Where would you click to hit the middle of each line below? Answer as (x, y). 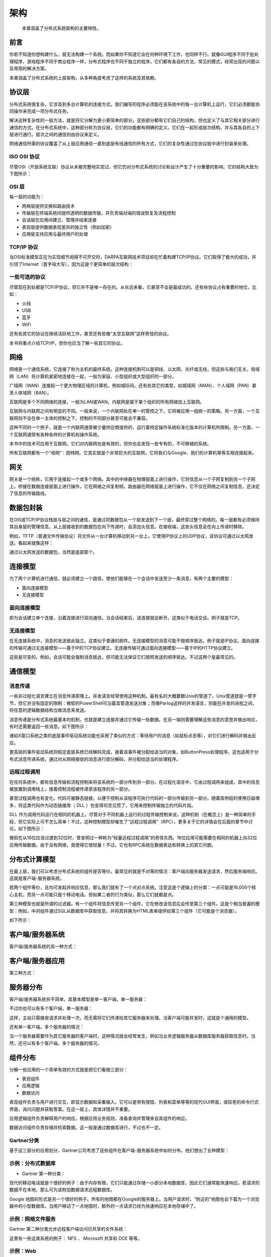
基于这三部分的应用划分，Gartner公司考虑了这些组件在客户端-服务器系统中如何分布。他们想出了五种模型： (119, 1150)
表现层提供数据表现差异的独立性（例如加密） (68, 227)
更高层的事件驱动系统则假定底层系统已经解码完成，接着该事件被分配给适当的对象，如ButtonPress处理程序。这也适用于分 (134, 752)
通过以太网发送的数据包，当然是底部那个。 (53, 552)
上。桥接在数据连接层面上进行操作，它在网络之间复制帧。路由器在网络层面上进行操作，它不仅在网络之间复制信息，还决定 (134, 486)
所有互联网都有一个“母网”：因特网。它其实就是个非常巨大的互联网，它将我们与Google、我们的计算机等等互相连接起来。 (133, 453)
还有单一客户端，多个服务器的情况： (47, 1027)
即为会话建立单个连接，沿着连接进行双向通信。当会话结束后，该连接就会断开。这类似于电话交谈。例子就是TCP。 (126, 618)
